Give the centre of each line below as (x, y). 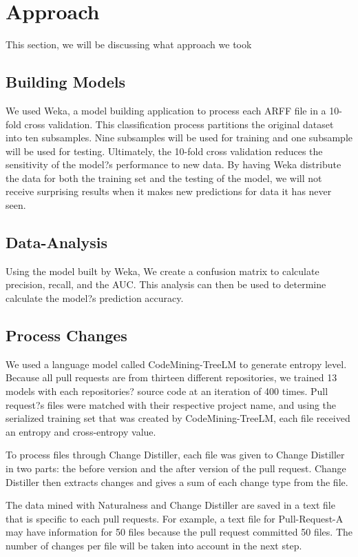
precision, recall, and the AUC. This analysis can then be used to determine (166, 284)
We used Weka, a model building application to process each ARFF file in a (166, 110)
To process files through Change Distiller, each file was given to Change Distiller (175, 455)
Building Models (66, 82)
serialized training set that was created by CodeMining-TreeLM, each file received (178, 418)
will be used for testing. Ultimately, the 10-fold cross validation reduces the (164, 151)
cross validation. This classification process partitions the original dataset (179, 124)
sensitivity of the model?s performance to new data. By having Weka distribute (173, 164)
